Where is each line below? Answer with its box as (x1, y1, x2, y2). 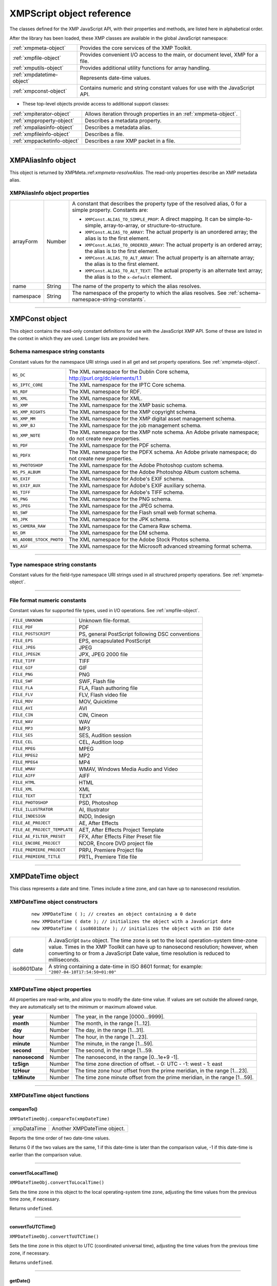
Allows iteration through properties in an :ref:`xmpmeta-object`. (85, 110, 238, 117)
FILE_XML (12, 787, 33, 792)
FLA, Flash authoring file (78, 684, 138, 691)
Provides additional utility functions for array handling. (80, 64, 211, 72)
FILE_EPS (12, 638, 33, 644)
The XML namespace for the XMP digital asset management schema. (68, 415, 236, 422)
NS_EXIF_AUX (12, 483, 41, 488)
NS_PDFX (12, 453, 31, 458)
